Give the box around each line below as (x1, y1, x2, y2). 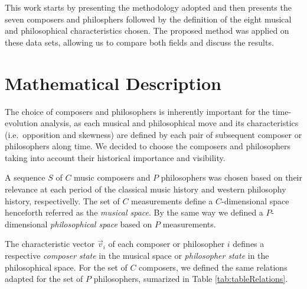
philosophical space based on (50, 217, 152, 230)
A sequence (5, 171, 45, 184)
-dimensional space (221, 194, 289, 207)
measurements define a (131, 194, 213, 207)
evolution (5, 117, 38, 129)
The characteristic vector (5, 237, 95, 250)
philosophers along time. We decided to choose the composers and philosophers (5, 140, 291, 152)
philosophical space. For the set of (5, 261, 128, 273)
